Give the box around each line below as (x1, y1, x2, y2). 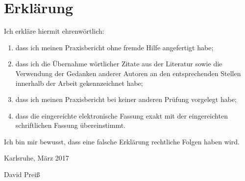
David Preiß (4, 169, 40, 180)
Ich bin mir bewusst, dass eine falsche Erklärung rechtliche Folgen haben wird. (4, 136, 240, 146)
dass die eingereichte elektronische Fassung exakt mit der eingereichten (15, 110, 228, 121)
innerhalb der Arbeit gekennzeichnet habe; (15, 78, 143, 88)
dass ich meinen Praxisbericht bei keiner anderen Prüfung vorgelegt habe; (15, 94, 237, 104)
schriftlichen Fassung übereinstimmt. (15, 120, 126, 130)
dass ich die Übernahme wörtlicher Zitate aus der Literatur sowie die (15, 59, 222, 69)
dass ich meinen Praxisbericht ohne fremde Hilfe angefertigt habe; (15, 42, 214, 52)
